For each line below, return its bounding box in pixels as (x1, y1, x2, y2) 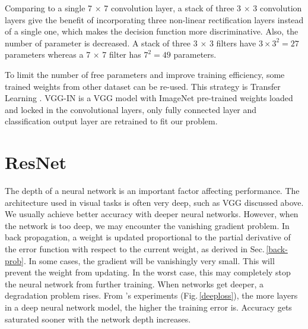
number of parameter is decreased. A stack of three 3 (5, 36, 198, 49)
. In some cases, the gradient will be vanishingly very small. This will (23, 254, 275, 267)
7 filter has (102, 48, 141, 61)
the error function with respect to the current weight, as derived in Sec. (5, 243, 265, 255)
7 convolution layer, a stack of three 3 (104, 2, 242, 14)
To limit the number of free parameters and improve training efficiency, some (5, 68, 285, 80)
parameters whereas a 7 (5, 48, 91, 61)
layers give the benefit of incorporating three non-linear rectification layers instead (5, 13, 304, 26)
